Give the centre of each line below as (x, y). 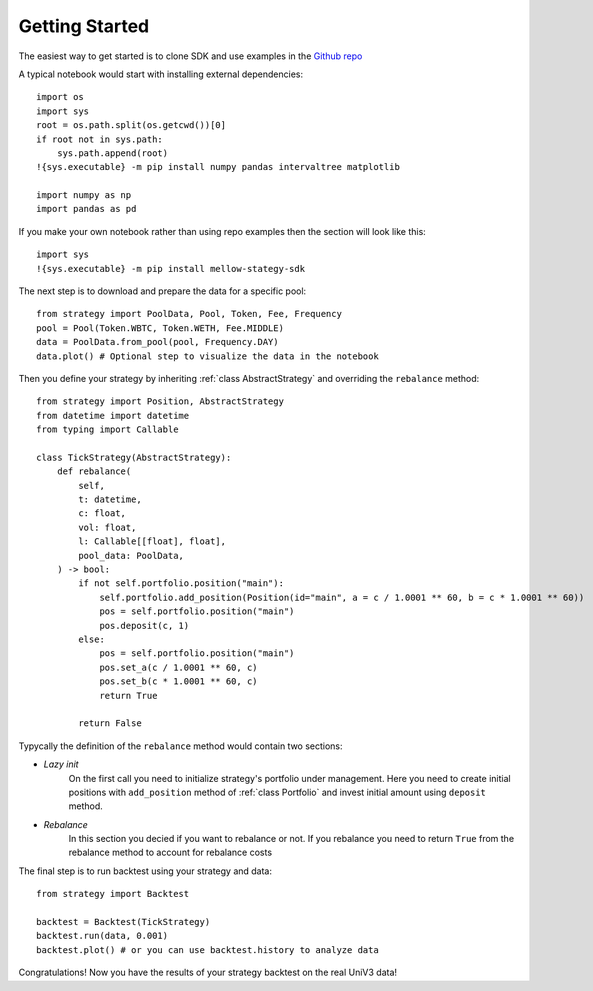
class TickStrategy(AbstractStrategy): (134, 457)
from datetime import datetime (113, 415)
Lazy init (61, 764)
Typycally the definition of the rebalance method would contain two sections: (181, 746)
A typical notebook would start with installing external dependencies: (161, 74)
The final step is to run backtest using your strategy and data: (145, 871)
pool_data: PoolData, (131, 555)
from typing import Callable (107, 429)
